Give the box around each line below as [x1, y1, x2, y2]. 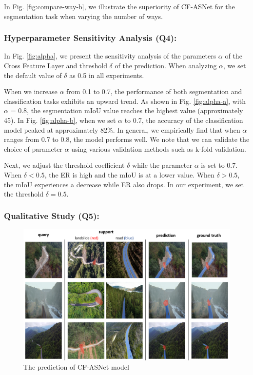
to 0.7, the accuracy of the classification [124, 115, 243, 125]
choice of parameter [4, 143, 62, 154]
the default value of [4, 70, 62, 80]
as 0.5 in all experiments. [69, 70, 144, 80]
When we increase [4, 86, 58, 97]
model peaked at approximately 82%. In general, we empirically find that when [4, 124, 240, 135]
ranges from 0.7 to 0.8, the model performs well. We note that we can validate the [4, 134, 250, 144]
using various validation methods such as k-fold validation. [71, 143, 246, 154]
